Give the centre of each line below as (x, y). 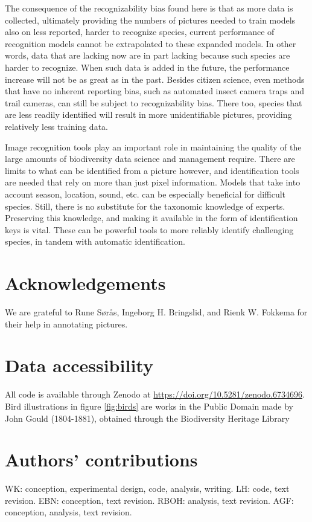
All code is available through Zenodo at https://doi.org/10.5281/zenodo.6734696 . (155, 394)
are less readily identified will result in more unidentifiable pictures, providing (148, 114)
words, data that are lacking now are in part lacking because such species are (148, 55)
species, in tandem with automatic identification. (95, 241)
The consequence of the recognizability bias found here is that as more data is (149, 8)
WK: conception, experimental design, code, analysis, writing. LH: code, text (147, 488)
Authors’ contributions (101, 459)
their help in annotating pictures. (66, 324)
